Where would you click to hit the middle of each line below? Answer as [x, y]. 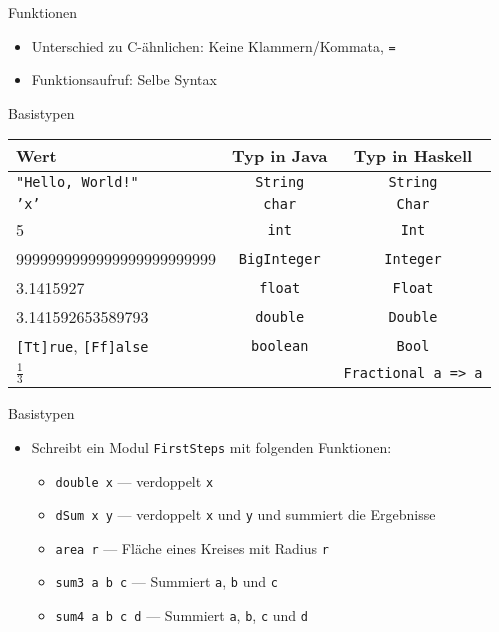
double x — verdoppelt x [134, 480]
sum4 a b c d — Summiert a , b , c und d [181, 615]
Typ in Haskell [413, 156]
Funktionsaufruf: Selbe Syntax [124, 79]
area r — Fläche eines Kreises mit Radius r [192, 547]
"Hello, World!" [77, 182]
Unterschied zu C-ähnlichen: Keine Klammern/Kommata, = [213, 45]
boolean [280, 345]
